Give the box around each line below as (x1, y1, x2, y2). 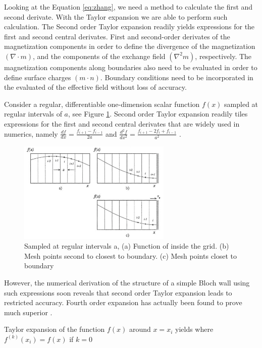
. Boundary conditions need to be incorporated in (100, 72, 253, 82)
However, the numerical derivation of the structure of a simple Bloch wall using (4, 277, 250, 287)
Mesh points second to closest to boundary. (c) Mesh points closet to (24, 250, 237, 261)
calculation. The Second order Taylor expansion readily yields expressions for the (4, 21, 255, 32)
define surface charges (4, 72, 71, 82)
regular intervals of (4, 108, 62, 119)
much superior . (4, 307, 53, 317)
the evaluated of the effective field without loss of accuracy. (4, 82, 187, 92)
